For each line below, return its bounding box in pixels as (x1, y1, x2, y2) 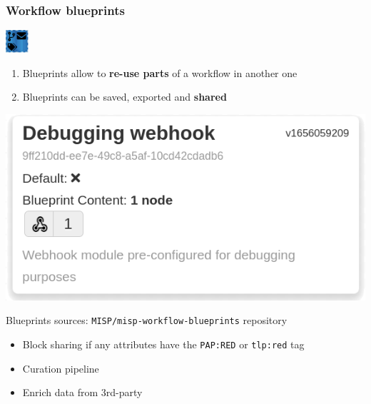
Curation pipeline (22, 360, 99, 375)
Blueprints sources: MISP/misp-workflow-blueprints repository (6, 313, 288, 328)
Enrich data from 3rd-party (22, 385, 143, 400)
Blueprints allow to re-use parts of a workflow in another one (22, 65, 298, 80)
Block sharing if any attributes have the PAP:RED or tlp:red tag (22, 336, 305, 351)
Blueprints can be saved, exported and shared (22, 89, 227, 104)
